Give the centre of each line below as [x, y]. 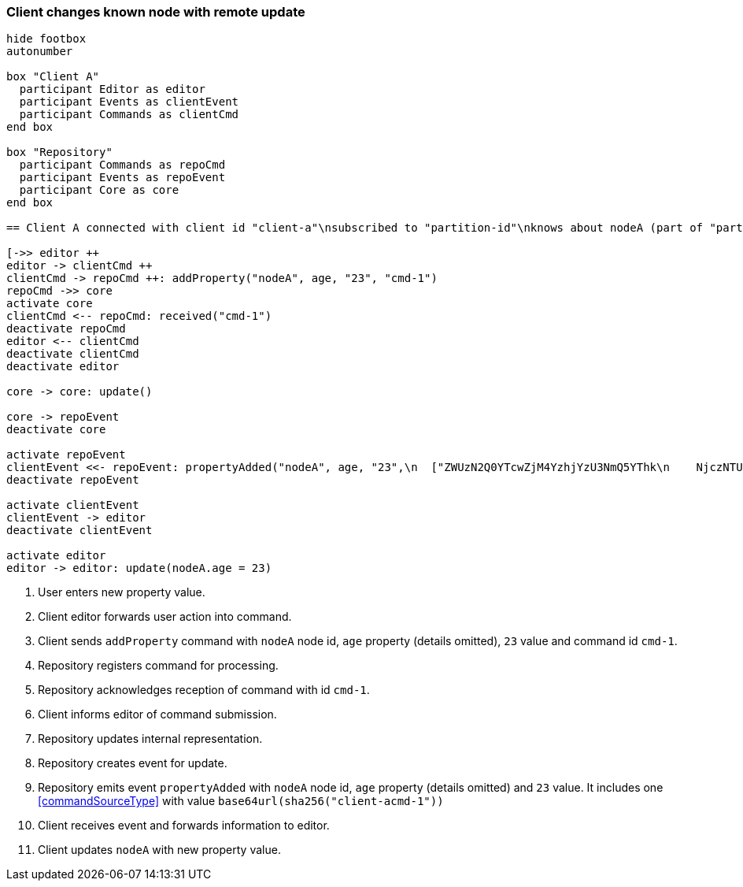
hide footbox [46, 39]
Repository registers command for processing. [158, 666]
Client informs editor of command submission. [157, 714]
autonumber [40, 52]
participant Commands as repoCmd [122, 165]
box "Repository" [59, 152]
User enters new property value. [122, 592]
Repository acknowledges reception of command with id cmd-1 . [204, 690]
